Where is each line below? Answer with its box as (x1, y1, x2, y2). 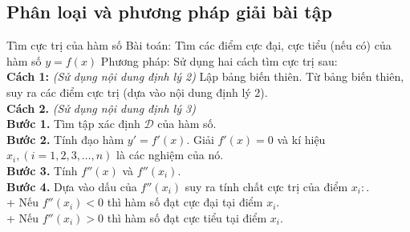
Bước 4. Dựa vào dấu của (6, 178, 137, 194)
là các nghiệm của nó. (116, 146, 224, 163)
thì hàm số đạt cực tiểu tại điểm (107, 209, 267, 226)
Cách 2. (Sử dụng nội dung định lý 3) (6, 99, 196, 116)
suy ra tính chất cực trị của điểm (185, 178, 348, 194)
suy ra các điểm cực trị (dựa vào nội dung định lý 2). (6, 83, 268, 100)
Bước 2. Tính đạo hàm (6, 130, 124, 147)
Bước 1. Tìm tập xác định (6, 115, 140, 132)
